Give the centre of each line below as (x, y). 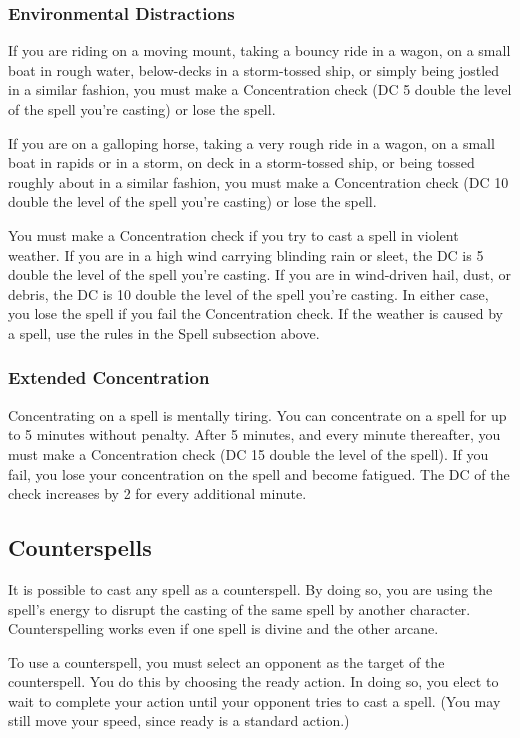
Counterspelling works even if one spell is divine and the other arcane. (223, 628)
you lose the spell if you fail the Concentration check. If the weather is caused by (256, 313)
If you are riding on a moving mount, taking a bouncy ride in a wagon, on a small (259, 50)
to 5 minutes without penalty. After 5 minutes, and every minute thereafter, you (254, 434)
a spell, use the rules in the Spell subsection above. (164, 332)
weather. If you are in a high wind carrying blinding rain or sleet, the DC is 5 (246, 254)
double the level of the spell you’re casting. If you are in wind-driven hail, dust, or (259, 274)
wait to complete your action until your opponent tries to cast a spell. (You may (254, 700)
